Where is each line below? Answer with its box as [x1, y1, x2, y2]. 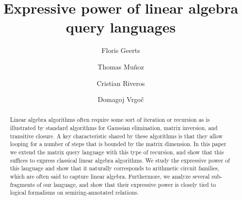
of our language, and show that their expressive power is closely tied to [36, 180, 216, 188]
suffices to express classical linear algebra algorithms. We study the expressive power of [10, 156, 230, 164]
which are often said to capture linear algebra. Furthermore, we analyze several [10, 172, 210, 181]
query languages [65, 17, 176, 37]
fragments [10, 180, 35, 188]
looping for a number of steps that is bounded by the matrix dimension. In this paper [10, 140, 226, 148]
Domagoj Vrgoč [97, 94, 144, 104]
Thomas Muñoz [97, 61, 144, 71]
